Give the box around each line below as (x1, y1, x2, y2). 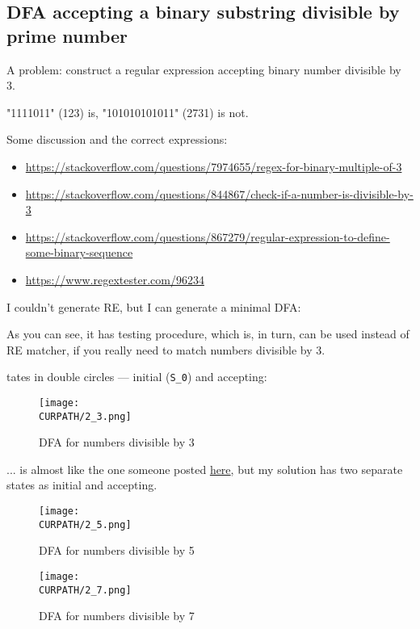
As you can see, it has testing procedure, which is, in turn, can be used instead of (6, 325, 409, 342)
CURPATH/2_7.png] (39, 584, 132, 596)
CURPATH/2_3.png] (39, 410, 132, 422)
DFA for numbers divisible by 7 (39, 607, 195, 624)
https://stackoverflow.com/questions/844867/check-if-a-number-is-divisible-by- (25, 185, 414, 202)
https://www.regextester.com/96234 (25, 270, 204, 287)
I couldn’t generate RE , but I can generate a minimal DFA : (6, 298, 301, 315)
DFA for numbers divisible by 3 (39, 434, 195, 451)
